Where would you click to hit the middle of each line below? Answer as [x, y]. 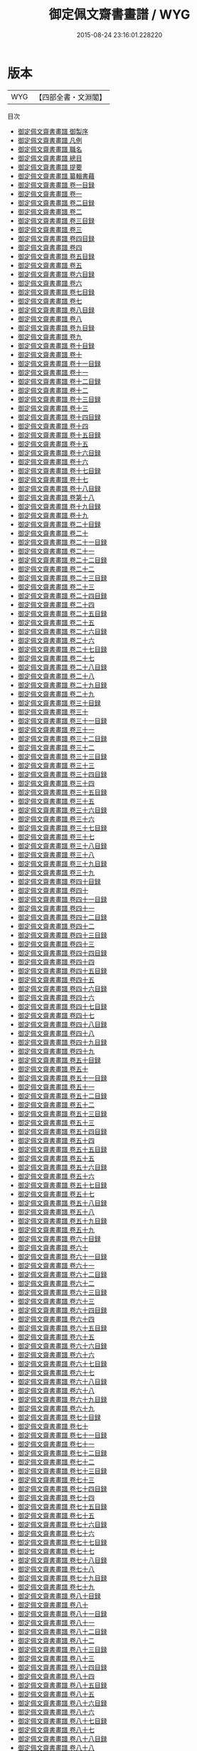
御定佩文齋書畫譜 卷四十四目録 [62, 953]
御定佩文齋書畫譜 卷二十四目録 [62, 595]
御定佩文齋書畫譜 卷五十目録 [59, 1060]
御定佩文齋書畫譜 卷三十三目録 [62, 756]
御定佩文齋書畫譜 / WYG [119, 15]
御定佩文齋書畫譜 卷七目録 [56, 292]
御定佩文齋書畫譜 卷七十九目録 [62, 1578]
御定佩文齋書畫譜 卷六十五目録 [62, 1328]
